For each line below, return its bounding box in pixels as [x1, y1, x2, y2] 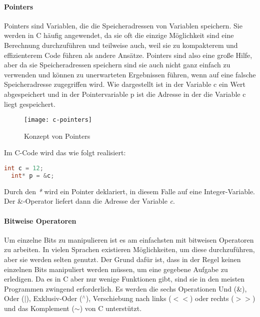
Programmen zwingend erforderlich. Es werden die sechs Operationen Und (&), [4, 283, 247, 294]
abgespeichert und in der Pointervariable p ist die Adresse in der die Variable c [4, 88, 246, 99]
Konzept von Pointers [24, 130, 90, 141]
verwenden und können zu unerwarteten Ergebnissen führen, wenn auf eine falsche [4, 69, 256, 79]
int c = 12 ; [4, 164, 43, 172]
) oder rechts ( [189, 293, 234, 304]
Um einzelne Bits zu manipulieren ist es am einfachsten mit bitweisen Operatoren [4, 234, 254, 245]
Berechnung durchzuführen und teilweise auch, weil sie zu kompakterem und [4, 39, 238, 50]
